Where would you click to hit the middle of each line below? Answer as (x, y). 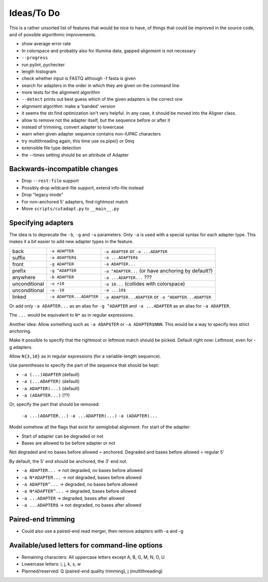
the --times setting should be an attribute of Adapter (75, 155)
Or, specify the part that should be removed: (55, 404)
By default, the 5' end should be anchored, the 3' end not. (68, 461)
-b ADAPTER (62, 277)
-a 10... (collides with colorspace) (145, 284)
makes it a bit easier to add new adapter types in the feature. (71, 242)
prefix (19, 270)
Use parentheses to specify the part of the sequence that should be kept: (84, 365)
